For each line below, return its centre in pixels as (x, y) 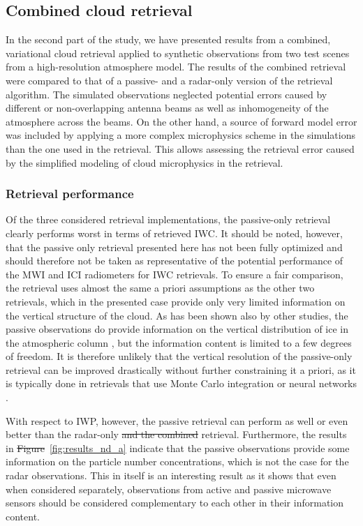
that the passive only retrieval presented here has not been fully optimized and (174, 247)
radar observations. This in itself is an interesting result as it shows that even (171, 475)
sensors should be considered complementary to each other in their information (175, 503)
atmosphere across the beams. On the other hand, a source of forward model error (181, 121)
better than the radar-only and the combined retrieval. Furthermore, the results (176, 434)
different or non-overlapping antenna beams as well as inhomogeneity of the (167, 108)
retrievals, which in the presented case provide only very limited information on (176, 301)
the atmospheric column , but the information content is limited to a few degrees (179, 342)
